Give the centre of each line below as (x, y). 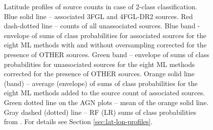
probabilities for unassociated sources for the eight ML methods (99, 64)
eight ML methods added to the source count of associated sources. (105, 93)
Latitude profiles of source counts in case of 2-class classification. (101, 6)
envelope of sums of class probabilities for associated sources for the (105, 35)
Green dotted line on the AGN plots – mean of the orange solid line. (106, 102)
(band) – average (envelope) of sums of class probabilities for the (101, 83)
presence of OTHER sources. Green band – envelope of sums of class (107, 54)
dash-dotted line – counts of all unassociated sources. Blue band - (102, 26)
